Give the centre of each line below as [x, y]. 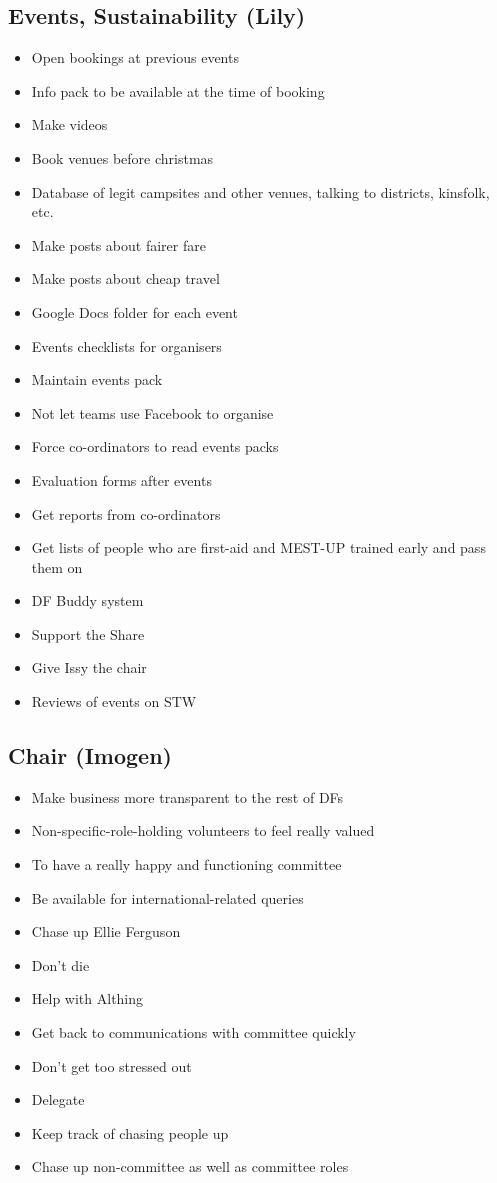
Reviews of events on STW [114, 701]
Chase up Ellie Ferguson [106, 931]
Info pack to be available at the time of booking [178, 90]
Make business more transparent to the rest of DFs [187, 796]
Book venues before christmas [122, 157]
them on [57, 566]
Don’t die [60, 964]
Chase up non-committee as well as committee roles [190, 1166]
